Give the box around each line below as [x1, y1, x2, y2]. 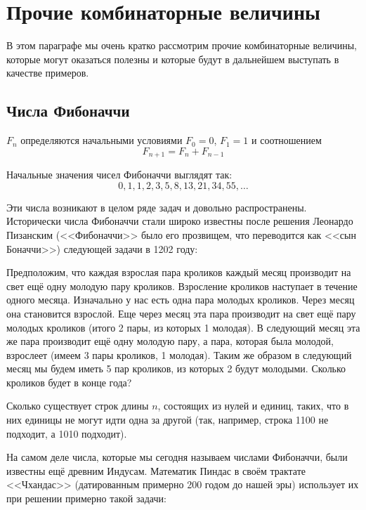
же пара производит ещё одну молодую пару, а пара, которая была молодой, [6, 334, 334, 348]
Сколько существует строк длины [6, 398, 149, 413]
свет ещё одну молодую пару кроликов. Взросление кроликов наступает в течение [6, 278, 358, 293]
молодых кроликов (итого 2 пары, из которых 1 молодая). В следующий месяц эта [6, 320, 360, 334]
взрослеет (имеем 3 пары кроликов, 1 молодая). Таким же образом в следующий [6, 347, 352, 362]
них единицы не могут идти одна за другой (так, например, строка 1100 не [6, 412, 329, 427]
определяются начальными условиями [20, 133, 183, 148]
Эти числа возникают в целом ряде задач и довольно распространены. [6, 200, 307, 214]
